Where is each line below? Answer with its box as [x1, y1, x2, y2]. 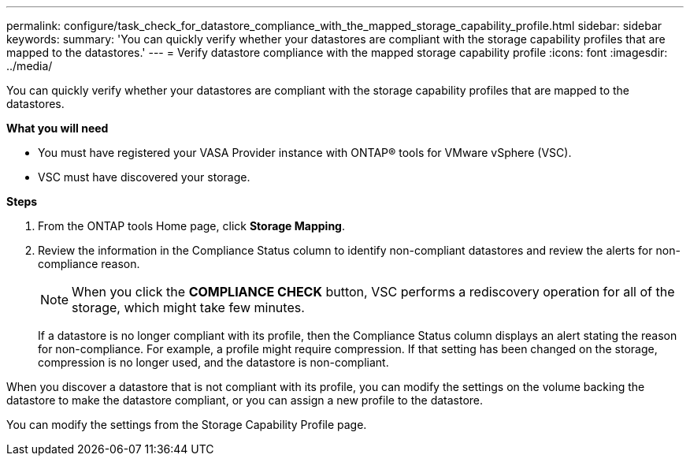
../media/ [6, 59, 53, 73]
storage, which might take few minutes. [72, 300, 305, 315]
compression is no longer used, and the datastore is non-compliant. [38, 356, 389, 369]
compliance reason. [38, 257, 140, 270]
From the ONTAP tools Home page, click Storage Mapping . [38, 219, 345, 233]
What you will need [6, 121, 109, 135]
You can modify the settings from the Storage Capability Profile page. [6, 418, 367, 431]
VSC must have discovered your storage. [38, 170, 250, 184]
